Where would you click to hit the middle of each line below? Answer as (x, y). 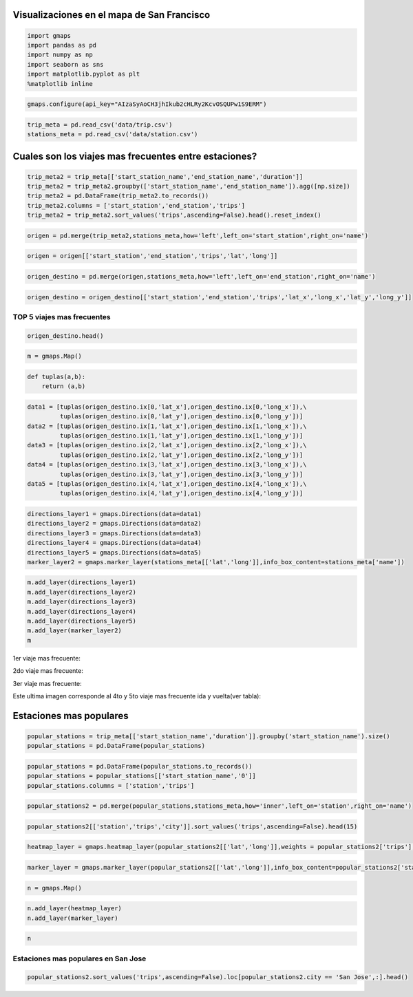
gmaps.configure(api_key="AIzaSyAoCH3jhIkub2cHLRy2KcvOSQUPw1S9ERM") (147, 104)
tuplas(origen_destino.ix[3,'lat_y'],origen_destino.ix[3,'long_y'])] (181, 474)
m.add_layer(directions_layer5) (82, 621)
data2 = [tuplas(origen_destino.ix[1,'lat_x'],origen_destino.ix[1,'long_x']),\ (167, 426)
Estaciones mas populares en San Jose (80, 958)
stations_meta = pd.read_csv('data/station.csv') (113, 135)
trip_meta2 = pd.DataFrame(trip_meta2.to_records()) (118, 196)
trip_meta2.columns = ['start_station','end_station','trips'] (136, 205)
